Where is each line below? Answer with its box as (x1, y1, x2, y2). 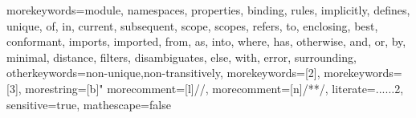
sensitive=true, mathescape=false (6, 96, 171, 112)
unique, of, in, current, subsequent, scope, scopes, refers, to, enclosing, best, (6, 17, 378, 34)
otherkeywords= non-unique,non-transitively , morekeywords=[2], (6, 64, 320, 81)
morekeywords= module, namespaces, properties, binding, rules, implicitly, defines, (6, 2, 410, 18)
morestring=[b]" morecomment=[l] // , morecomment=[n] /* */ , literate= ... (25, 79, 385, 96)
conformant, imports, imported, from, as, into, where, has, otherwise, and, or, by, (6, 33, 406, 50)
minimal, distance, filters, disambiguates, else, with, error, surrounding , (6, 48, 357, 65)
